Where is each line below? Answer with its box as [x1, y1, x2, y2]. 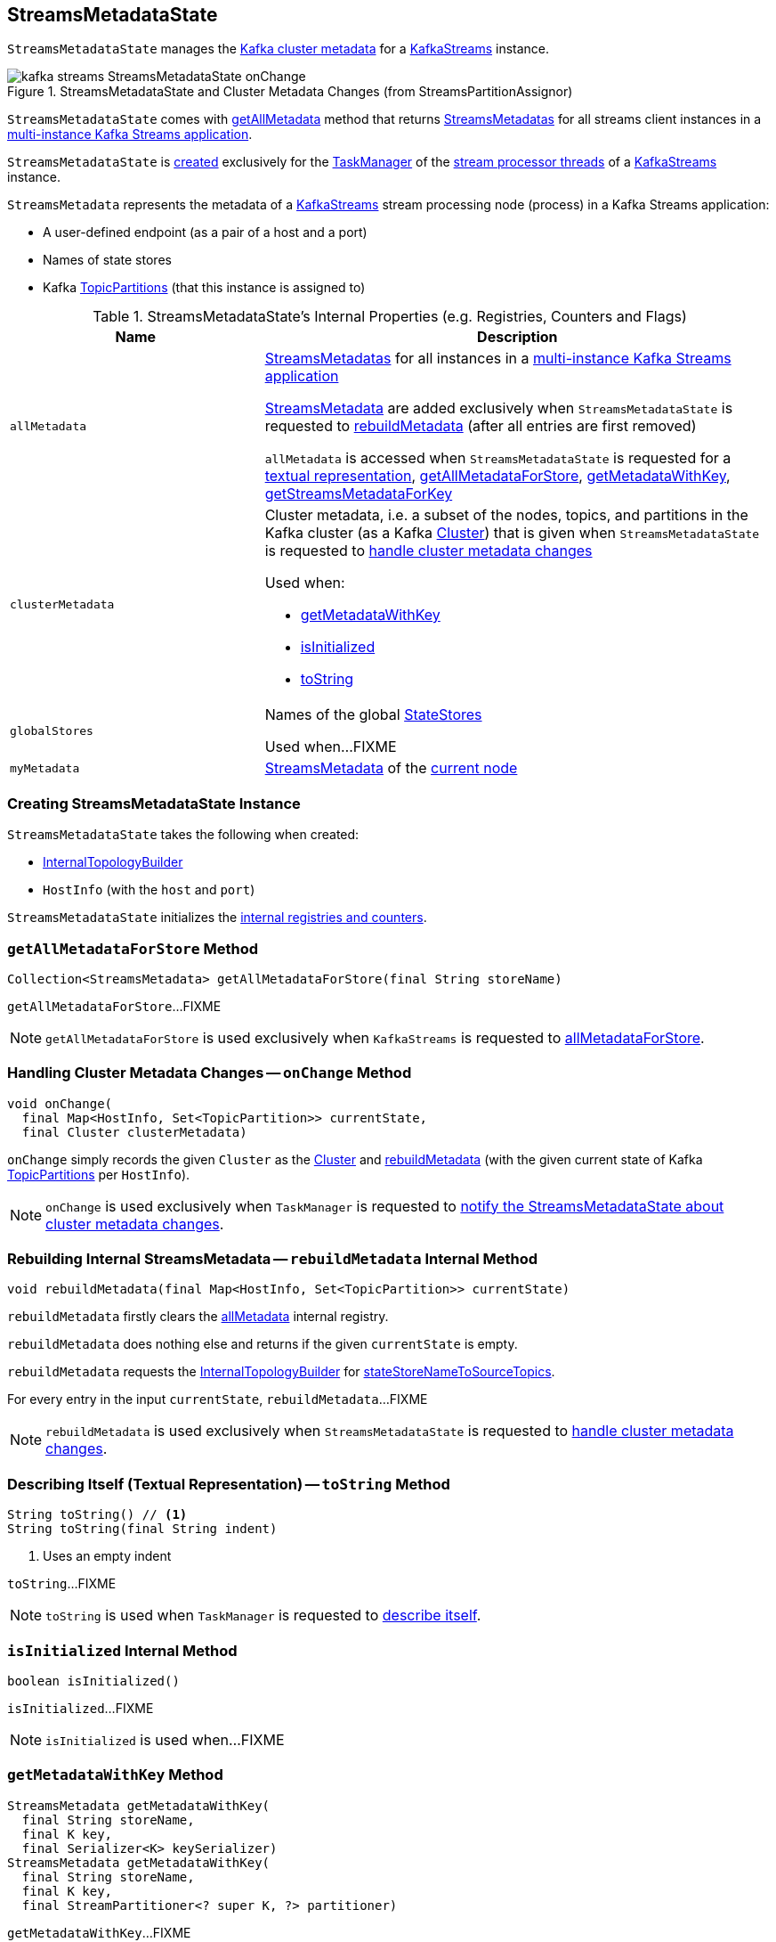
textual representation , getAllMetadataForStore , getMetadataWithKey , [264, 467, 731, 485]
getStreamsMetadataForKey [264, 485, 453, 503]
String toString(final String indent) [7, 1522, 278, 1537]
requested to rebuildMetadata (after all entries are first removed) [264, 417, 697, 436]
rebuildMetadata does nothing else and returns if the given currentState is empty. [7, 1336, 518, 1352]
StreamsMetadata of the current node [264, 759, 518, 778]
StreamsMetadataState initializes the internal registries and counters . [7, 910, 427, 926]
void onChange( [7, 1096, 113, 1111]
